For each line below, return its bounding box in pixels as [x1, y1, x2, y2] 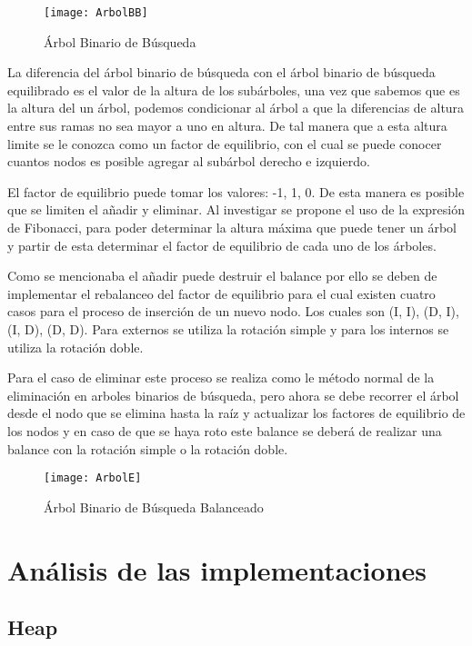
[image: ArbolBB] [44, 6, 148, 19]
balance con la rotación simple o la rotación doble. [7, 439, 288, 458]
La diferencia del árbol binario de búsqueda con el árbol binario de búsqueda [7, 63, 436, 82]
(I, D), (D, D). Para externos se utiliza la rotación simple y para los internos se [7, 319, 449, 338]
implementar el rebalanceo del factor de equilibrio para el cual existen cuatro [7, 283, 436, 303]
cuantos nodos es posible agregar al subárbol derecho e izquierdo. [7, 152, 370, 171]
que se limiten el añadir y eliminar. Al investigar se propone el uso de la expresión [7, 200, 466, 219]
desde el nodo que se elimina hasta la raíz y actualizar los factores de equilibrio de [7, 403, 466, 422]
